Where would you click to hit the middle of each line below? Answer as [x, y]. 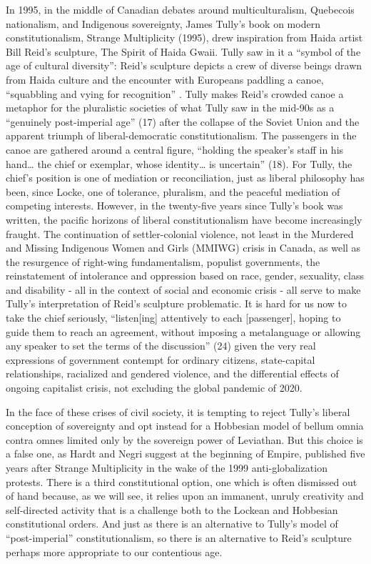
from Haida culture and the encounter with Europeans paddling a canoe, [165, 79]
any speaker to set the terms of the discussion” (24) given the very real [161, 346]
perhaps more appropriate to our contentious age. [114, 551]
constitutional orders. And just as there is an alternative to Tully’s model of [172, 524]
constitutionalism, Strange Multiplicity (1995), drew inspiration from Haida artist [184, 38]
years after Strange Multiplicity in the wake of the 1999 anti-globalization [167, 467]
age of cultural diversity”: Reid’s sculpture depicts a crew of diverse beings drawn [184, 65]
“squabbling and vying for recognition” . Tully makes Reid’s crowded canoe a [175, 93]
